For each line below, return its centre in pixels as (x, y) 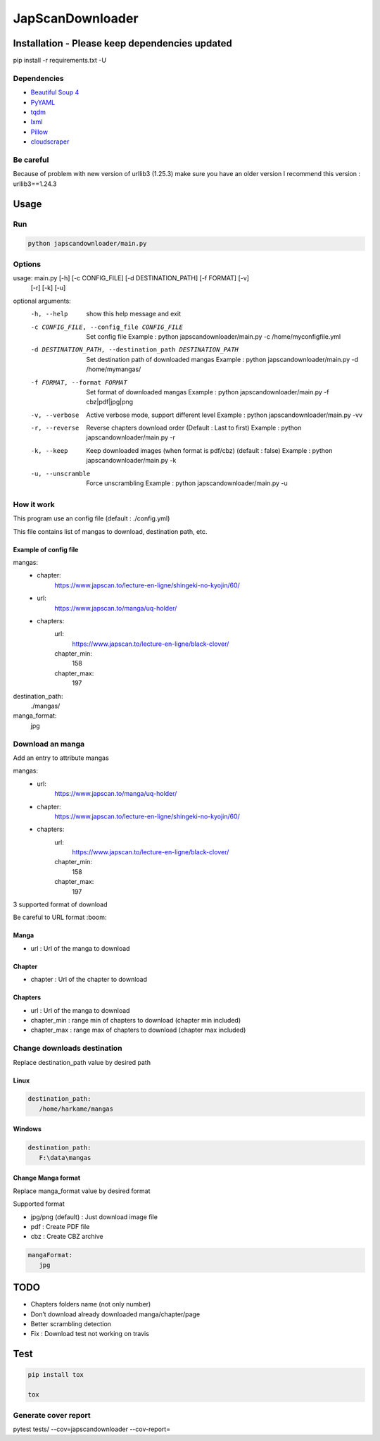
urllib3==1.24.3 (35, 184)
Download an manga (49, 744)
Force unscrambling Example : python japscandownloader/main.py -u (187, 483)
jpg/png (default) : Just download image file (94, 1217)
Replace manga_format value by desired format (82, 1191)
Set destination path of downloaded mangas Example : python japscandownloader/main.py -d (222, 359)
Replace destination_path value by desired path (82, 1062)
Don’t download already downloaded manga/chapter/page (115, 1314)
